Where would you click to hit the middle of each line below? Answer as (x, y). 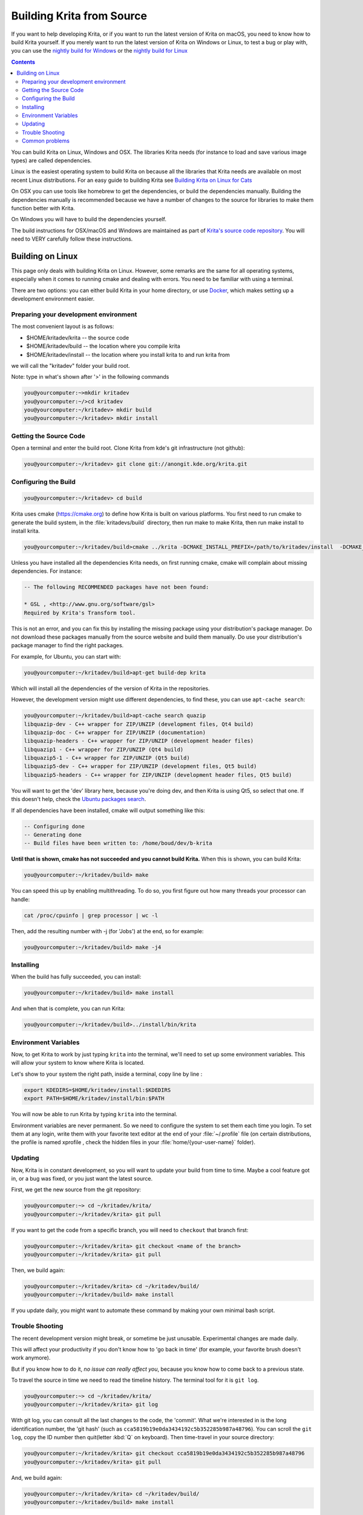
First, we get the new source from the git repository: (76, 1190)
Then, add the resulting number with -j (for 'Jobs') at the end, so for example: (107, 931)
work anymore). (31, 1358)
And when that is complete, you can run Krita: (68, 1008)
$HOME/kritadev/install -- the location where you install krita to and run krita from (128, 355)
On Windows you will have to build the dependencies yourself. (89, 219)
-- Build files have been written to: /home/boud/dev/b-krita (118, 843)
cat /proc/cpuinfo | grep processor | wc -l (91, 915)
